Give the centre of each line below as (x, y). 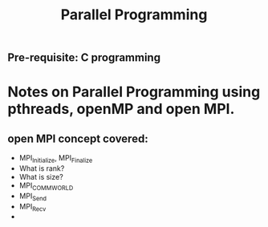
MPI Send (33, 197)
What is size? (41, 176)
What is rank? (42, 168)
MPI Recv (32, 207)
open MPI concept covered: (78, 138)
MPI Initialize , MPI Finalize (56, 159)
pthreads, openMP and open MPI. (121, 109)
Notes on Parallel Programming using (134, 92)
